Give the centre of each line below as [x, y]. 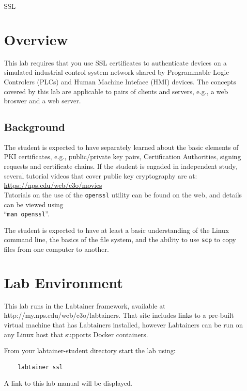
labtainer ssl [40, 367]
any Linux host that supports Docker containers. [76, 334]
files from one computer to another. [56, 249]
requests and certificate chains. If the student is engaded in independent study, [121, 166]
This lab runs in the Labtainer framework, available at [85, 305]
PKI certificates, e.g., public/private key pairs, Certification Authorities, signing [123, 156]
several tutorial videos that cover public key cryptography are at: [100, 175]
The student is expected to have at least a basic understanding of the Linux [116, 230]
